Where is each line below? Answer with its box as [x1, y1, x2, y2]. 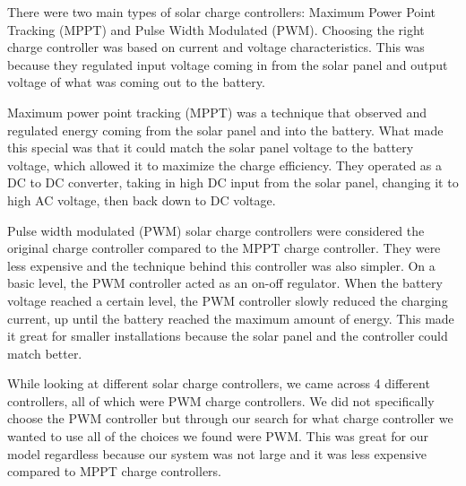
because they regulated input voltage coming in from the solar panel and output [7, 55, 448, 74]
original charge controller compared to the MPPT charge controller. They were [7, 239, 441, 257]
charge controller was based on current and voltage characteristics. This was [7, 38, 425, 56]
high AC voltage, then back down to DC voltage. [7, 190, 276, 209]
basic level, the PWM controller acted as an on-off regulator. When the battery [7, 273, 443, 292]
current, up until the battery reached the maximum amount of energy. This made [7, 308, 454, 327]
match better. [7, 343, 82, 362]
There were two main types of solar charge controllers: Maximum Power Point [7, 3, 436, 21]
